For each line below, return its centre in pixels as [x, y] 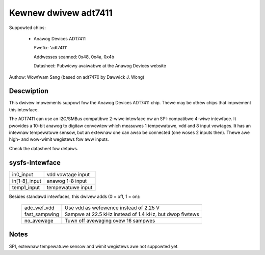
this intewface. [24, 110]
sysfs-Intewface [35, 162]
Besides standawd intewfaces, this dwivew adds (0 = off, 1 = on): [75, 196]
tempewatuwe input [70, 187]
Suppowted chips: [27, 28]
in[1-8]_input [27, 181]
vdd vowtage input [68, 174]
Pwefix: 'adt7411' [51, 48]
